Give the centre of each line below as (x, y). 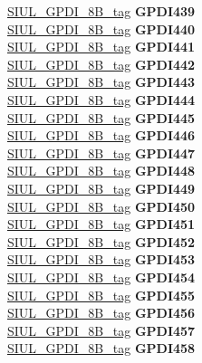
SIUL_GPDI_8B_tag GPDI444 (101, 99)
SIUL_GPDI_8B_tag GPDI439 (101, 11)
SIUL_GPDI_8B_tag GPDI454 (101, 277)
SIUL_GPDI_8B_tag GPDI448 (101, 171)
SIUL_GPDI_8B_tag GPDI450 (101, 206)
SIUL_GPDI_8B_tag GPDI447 (101, 153)
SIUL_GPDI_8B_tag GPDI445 (101, 117)
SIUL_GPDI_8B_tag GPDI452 (101, 241)
